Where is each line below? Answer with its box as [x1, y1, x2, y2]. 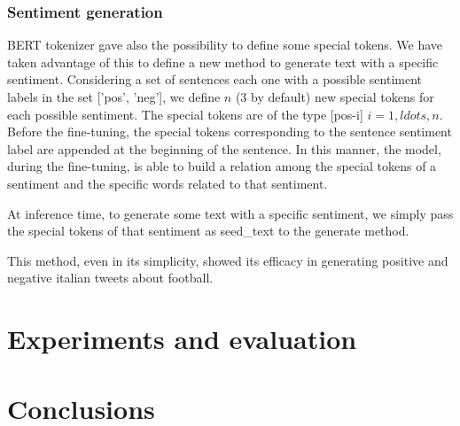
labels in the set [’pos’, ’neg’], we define [7, 88, 221, 105]
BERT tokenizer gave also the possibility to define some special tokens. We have [7, 35, 443, 54]
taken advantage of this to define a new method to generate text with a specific [7, 52, 439, 71]
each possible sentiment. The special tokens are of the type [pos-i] [7, 105, 363, 123]
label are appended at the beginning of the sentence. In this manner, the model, [7, 139, 441, 158]
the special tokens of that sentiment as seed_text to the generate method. [7, 221, 409, 240]
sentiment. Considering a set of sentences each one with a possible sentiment [7, 70, 423, 89]
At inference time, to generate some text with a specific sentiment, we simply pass [7, 204, 454, 222]
